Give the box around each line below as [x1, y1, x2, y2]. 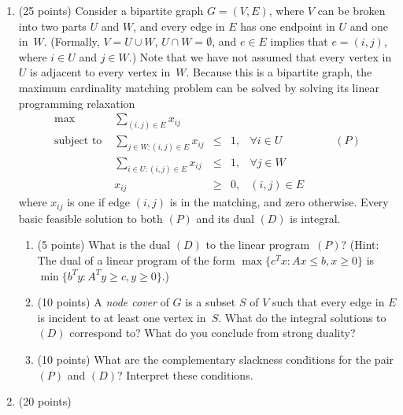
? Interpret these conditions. [117, 366, 253, 383]
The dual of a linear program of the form [37, 251, 235, 268]
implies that [270, 33, 328, 50]
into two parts [18, 17, 87, 34]
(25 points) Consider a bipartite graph [18, 2, 204, 18]
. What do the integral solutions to [218, 309, 386, 325]
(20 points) [18, 393, 72, 409]
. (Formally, [43, 33, 100, 50]
